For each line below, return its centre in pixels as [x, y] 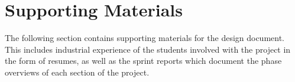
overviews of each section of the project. [77, 72]
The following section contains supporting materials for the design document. [145, 38]
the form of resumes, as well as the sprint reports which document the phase [143, 61]
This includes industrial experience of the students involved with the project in [148, 49]
